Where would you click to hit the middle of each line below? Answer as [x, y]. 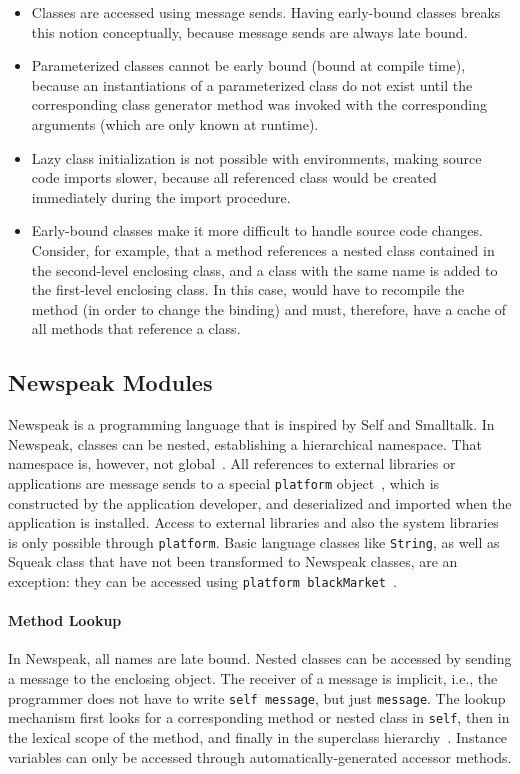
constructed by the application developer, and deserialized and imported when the [260, 502]
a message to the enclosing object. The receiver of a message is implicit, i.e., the [253, 678]
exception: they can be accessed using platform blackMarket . [202, 580]
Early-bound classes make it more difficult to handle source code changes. [257, 230]
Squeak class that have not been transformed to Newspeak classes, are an [233, 561]
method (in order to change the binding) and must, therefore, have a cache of [269, 308]
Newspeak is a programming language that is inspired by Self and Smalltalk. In [251, 424]
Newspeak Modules [110, 382]
